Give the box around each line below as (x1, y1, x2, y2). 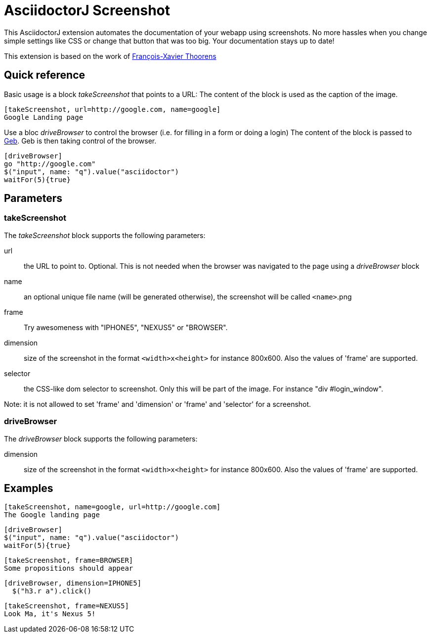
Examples (4, 482, 53, 494)
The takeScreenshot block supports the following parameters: (4, 231, 206, 240)
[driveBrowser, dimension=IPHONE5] (4, 579, 142, 588)
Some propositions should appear (4, 564, 133, 573)
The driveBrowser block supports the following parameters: (4, 434, 198, 443)
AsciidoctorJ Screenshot (4, 2, 171, 19)
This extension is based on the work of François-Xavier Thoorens (4, 51, 216, 60)
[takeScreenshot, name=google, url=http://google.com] (4, 503, 221, 511)
